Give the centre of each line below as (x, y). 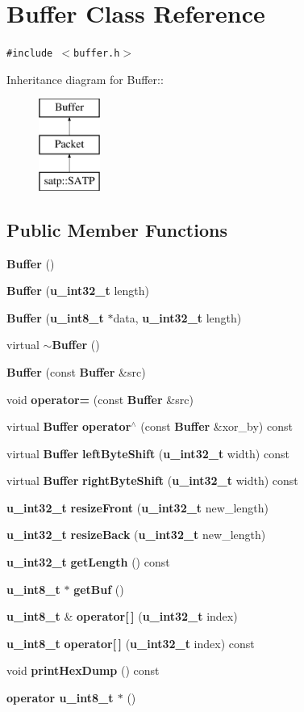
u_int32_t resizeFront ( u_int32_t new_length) (137, 507)
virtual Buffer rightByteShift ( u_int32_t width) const (152, 480)
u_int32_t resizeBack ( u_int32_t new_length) (136, 535)
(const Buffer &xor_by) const (217, 426)
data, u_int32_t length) (177, 317)
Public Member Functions (117, 229)
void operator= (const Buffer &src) (100, 399)
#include (30, 54)
